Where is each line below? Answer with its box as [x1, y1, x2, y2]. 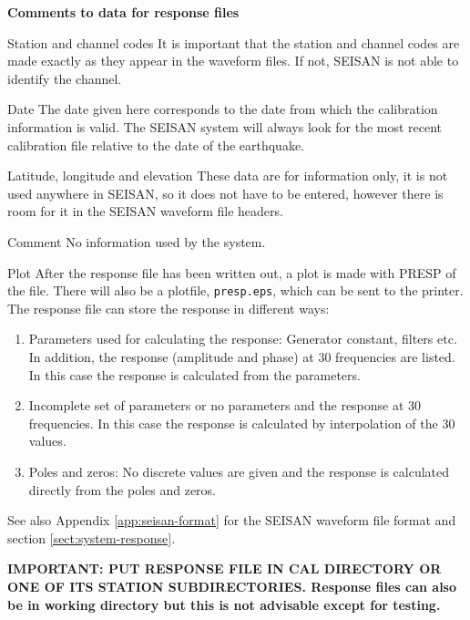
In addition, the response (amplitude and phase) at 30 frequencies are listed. [28, 346, 455, 366]
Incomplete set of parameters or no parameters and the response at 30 [28, 396, 422, 415]
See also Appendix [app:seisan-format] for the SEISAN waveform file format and [7, 511, 456, 530]
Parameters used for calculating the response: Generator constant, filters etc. [28, 329, 457, 348]
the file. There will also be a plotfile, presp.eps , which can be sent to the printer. [7, 281, 464, 300]
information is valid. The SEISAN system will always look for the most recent [7, 117, 443, 136]
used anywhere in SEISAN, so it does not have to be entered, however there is [7, 183, 444, 202]
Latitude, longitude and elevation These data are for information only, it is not [7, 166, 448, 185]
